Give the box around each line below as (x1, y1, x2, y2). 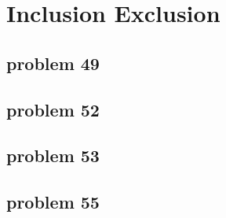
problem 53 (6, 143, 100, 168)
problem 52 (6, 97, 100, 121)
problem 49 (6, 50, 100, 75)
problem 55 (6, 190, 100, 214)
